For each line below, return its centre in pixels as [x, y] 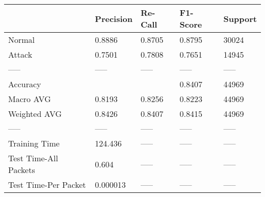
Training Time [34, 143]
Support [240, 18]
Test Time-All [33, 158]
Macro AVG [30, 99]
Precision [114, 18]
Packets [22, 170]
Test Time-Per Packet [47, 184]
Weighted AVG [35, 114]
